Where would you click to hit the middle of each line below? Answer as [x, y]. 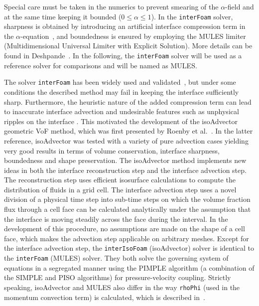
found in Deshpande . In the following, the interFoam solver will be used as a [123, 56]
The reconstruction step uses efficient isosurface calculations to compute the [120, 180]
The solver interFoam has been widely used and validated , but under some [120, 82]
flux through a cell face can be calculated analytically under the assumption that [128, 209]
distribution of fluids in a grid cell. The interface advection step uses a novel [120, 189]
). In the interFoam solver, [192, 16]
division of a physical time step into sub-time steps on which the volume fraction [127, 199]
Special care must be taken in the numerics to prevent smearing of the [111, 6]
